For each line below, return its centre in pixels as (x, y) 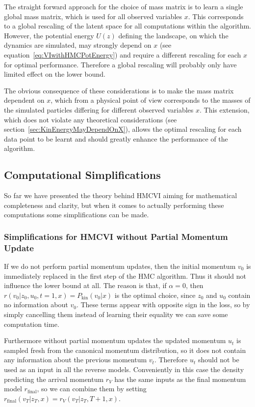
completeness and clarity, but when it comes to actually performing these (114, 205)
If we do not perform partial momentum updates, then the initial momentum (120, 266)
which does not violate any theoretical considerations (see (90, 119)
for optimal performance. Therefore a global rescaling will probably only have (120, 64)
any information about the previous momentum (76, 360)
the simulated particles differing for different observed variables (99, 109)
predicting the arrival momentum (54, 379)
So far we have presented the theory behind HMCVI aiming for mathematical (121, 195)
